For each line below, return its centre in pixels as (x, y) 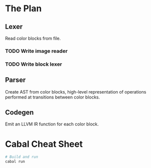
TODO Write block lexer (34, 64)
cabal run (15, 162)
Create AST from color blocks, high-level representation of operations (76, 92)
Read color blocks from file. (33, 38)
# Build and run (22, 157)
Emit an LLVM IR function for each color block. (52, 124)
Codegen (20, 112)
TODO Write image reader (36, 51)
